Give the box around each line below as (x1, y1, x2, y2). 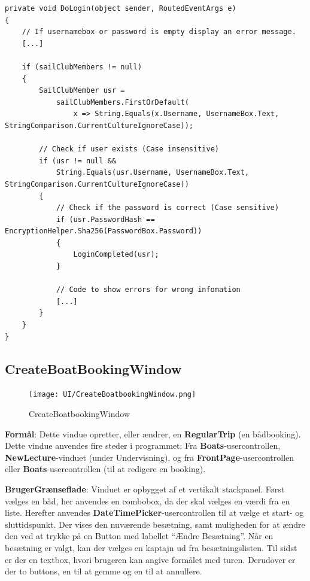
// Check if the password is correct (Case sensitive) (56, 203, 279, 212)
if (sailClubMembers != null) (22, 62, 142, 71)
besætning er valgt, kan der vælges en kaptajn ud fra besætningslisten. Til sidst (5, 542, 297, 554)
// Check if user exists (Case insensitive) (39, 145, 219, 154)
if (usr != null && (39, 156, 117, 165)
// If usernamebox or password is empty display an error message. (22, 28, 296, 36)
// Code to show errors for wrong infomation (56, 285, 241, 294)
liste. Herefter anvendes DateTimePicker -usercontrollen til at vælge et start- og (5, 506, 304, 519)
